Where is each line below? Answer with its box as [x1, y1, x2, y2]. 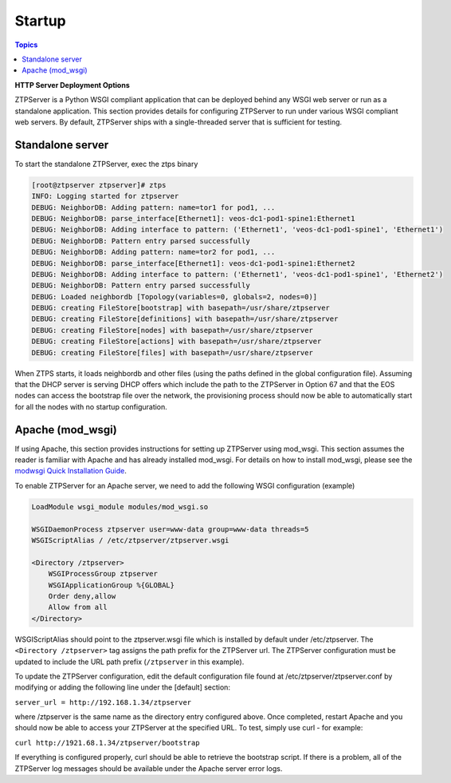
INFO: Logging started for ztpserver [31, 192, 179, 201]
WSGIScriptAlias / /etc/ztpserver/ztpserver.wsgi [31, 536, 229, 545]
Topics [14, 40, 38, 49]
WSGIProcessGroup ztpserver [48, 569, 159, 579]
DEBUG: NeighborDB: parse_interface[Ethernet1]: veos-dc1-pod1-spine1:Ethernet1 [31, 214, 355, 223]
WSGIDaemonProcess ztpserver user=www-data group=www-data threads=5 [31, 524, 309, 534]
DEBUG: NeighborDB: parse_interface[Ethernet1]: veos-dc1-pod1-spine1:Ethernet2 [31, 259, 355, 267]
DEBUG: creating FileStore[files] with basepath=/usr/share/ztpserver [31, 348, 314, 357]
